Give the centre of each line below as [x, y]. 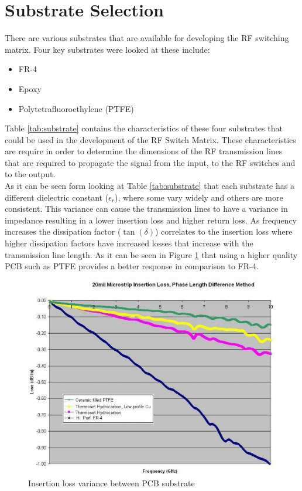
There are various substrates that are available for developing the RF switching [147, 38]
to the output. [30, 174]
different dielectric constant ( [57, 197]
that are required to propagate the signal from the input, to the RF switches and [150, 162]
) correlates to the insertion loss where [224, 231]
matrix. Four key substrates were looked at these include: [107, 49]
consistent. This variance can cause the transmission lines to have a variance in [146, 209]
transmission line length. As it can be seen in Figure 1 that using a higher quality [151, 254]
